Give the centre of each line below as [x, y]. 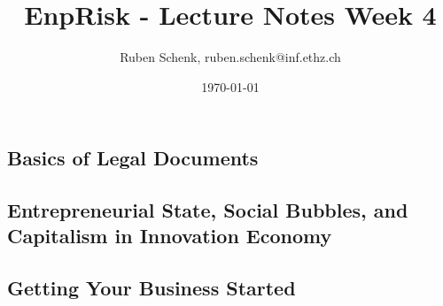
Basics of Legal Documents [133, 158]
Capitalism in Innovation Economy [170, 236]
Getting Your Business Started [152, 288]
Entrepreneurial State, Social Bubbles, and [208, 210]
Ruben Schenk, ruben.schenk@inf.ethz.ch [230, 57]
